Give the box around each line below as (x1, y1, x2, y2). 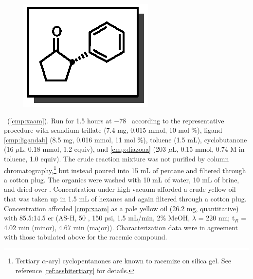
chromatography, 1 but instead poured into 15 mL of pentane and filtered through (4, 163, 246, 175)
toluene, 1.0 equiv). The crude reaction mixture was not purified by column (4, 153, 229, 163)
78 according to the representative (119, 115, 224, 125)
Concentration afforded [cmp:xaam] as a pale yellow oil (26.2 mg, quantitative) (4, 203, 239, 213)
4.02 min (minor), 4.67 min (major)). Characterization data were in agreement (4, 222, 238, 232)
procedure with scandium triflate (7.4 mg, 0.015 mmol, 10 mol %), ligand (4, 125, 222, 135)
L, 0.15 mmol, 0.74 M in (172, 144, 245, 154)
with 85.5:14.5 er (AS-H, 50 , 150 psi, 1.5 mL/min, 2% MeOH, (4, 213, 190, 223)
